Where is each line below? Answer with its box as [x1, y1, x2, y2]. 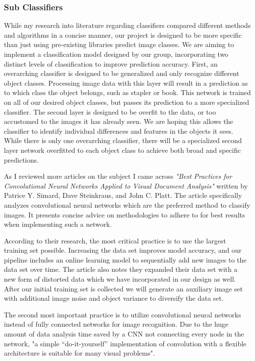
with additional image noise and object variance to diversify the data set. [4, 293, 224, 303]
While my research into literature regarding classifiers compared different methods [4, 20, 251, 30]
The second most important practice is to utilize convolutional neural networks [4, 309, 241, 319]
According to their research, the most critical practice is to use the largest [4, 235, 226, 245]
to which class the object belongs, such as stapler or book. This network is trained [4, 87, 251, 97]
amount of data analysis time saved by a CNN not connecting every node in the [4, 329, 244, 339]
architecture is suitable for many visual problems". [4, 348, 155, 358]
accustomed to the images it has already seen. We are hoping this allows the [4, 116, 233, 126]
